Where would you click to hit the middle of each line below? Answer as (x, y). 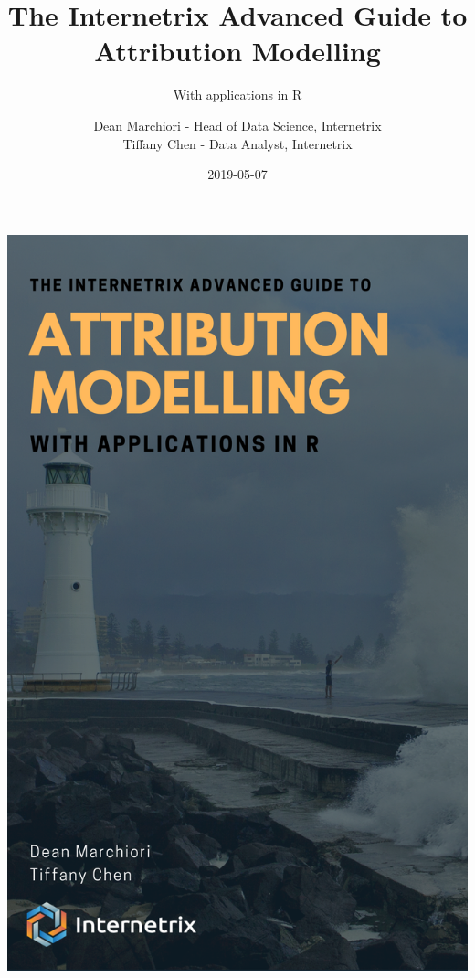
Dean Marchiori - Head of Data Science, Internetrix (237, 125)
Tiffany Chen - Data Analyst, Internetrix (237, 143)
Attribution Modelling (237, 51)
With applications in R (237, 95)
